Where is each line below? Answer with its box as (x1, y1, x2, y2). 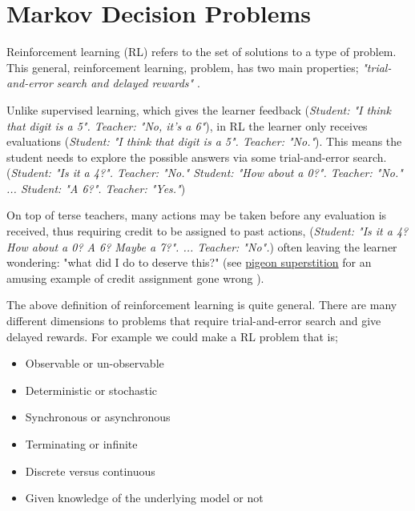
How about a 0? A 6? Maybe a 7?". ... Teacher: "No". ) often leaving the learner (6, 238, 397, 255)
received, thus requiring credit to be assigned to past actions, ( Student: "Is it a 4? (6, 223, 409, 239)
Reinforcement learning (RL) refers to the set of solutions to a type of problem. (6, 43, 397, 60)
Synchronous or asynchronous (25, 408, 171, 425)
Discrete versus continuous (25, 462, 155, 479)
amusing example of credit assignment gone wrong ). (6, 269, 264, 286)
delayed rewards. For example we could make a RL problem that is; (6, 328, 338, 344)
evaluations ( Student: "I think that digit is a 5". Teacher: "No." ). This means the (6, 133, 402, 150)
